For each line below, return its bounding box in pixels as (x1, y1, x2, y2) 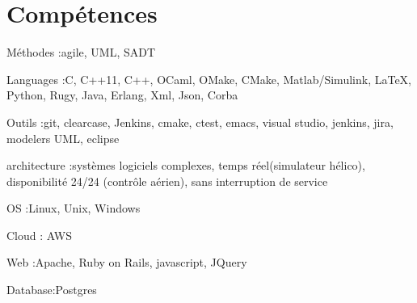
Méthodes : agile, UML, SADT (6, 44, 156, 61)
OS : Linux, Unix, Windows (6, 200, 141, 217)
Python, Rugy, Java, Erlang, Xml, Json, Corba (6, 86, 238, 103)
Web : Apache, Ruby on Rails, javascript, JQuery (6, 254, 247, 271)
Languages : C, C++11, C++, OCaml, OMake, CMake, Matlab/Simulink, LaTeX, (6, 70, 411, 87)
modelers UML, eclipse (6, 129, 120, 146)
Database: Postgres (6, 281, 97, 298)
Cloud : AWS (6, 226, 72, 243)
